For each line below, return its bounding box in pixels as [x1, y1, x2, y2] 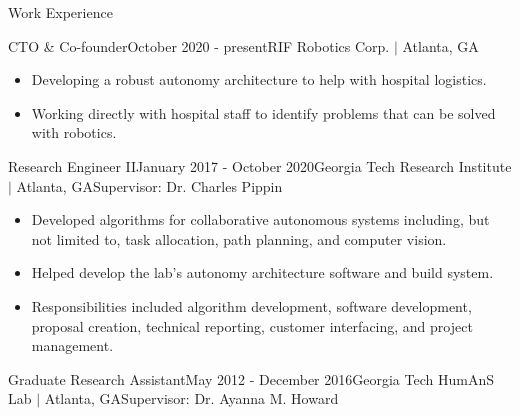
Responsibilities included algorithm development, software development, [31, 295, 472, 316]
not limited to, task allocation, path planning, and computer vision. [31, 228, 447, 249]
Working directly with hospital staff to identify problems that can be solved [31, 102, 496, 123]
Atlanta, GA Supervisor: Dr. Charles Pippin [16, 175, 283, 196]
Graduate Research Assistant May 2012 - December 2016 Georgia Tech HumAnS [8, 368, 494, 389]
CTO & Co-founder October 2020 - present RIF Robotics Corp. [8, 35, 390, 56]
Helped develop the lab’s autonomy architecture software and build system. [31, 262, 494, 283]
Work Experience [8, 2, 113, 22]
